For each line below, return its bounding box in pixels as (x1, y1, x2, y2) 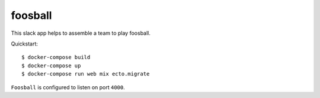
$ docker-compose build (21, 54, 91, 61)
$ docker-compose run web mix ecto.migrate (21, 71, 150, 77)
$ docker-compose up (21, 62, 81, 69)
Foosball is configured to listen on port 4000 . (11, 83, 126, 91)
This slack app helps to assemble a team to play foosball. (11, 30, 151, 37)
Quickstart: (11, 40, 39, 47)
